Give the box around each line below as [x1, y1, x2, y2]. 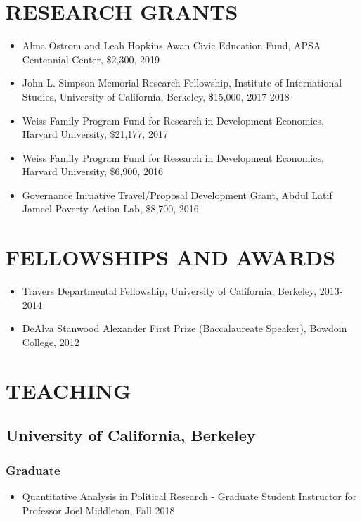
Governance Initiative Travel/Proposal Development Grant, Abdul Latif [22, 187, 332, 202]
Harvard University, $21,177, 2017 [22, 127, 168, 141]
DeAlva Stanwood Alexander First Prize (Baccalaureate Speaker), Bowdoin [22, 321, 347, 336]
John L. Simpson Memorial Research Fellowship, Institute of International [22, 75, 342, 90]
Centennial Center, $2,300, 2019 [22, 51, 160, 66]
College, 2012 [22, 334, 79, 349]
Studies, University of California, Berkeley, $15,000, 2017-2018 [22, 89, 290, 103]
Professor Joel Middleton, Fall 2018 [22, 502, 175, 517]
